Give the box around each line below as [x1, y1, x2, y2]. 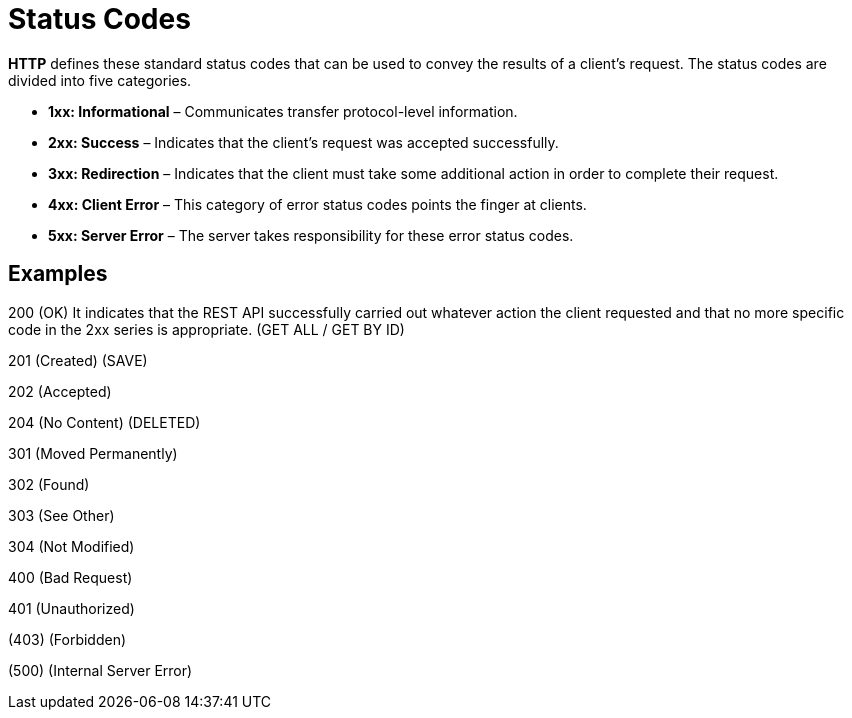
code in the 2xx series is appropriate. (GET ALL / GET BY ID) [8, 320, 405, 338]
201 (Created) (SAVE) [8, 351, 148, 369]
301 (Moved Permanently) [8, 444, 178, 462]
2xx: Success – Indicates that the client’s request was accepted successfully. [48, 133, 559, 151]
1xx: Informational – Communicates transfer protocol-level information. [48, 102, 518, 120]
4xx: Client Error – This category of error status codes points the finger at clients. [48, 195, 587, 213]
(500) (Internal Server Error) [8, 661, 193, 679]
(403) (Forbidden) [8, 630, 127, 648]
